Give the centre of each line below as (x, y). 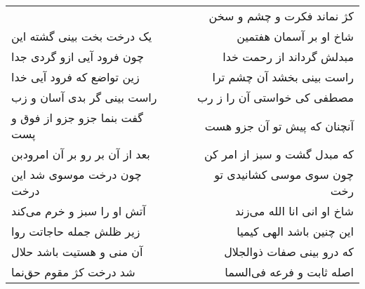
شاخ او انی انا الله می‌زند (294, 211)
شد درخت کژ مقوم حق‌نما (73, 272)
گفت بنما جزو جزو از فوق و (77, 117)
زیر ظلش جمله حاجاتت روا (76, 231)
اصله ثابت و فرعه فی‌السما (289, 272)
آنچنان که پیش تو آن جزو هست (279, 126)
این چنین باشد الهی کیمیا (295, 231)
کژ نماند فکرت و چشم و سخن (281, 16)
